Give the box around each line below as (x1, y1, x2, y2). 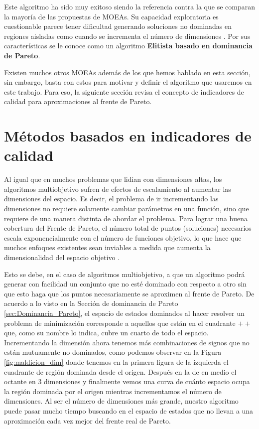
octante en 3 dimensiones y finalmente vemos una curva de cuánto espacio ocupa (4, 376, 250, 387)
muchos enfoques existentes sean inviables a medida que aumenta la (4, 242, 211, 253)
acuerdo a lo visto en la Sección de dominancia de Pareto (4, 298, 178, 308)
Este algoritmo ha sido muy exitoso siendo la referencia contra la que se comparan (4, 1, 255, 11)
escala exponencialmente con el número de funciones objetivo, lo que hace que (4, 232, 242, 243)
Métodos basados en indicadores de (4, 126, 252, 146)
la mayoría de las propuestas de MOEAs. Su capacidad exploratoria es (4, 11, 219, 21)
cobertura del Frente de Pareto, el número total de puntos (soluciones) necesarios (4, 223, 252, 233)
